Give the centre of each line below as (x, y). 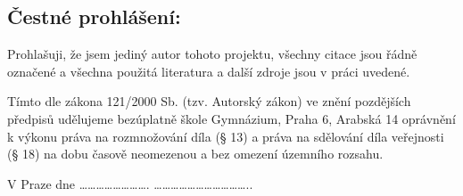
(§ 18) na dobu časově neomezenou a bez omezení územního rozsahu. (195, 154)
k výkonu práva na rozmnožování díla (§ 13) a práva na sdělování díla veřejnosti (226, 136)
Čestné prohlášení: (94, 16)
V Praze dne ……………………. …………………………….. (130, 183)
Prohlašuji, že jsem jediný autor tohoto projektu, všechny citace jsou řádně (212, 54)
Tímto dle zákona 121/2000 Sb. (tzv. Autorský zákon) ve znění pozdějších (209, 101)
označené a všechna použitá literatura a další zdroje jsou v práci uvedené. (209, 71)
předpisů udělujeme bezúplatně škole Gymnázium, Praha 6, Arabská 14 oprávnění (231, 118)
